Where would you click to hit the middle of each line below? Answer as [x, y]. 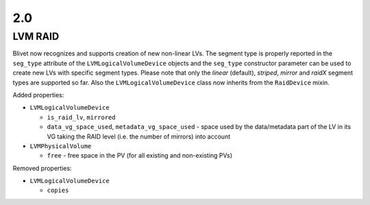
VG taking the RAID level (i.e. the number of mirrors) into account [139, 136]
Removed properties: [42, 168]
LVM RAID [36, 36]
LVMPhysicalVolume [61, 146]
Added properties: [38, 95]
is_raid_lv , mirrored [81, 117]
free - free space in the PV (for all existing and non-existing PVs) [140, 156]
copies [58, 191]
